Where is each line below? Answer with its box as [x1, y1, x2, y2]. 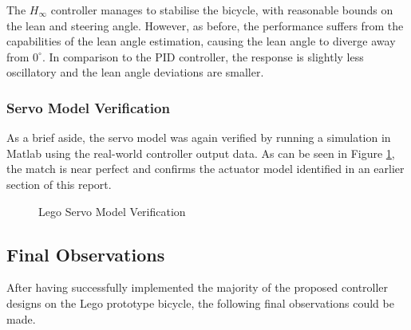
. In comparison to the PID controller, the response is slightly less [41, 48, 364, 65]
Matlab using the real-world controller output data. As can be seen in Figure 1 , [6, 144, 395, 161]
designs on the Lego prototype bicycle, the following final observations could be [6, 294, 394, 311]
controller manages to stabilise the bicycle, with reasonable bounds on [50, 2, 393, 18]
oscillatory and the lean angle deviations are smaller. [6, 64, 264, 81]
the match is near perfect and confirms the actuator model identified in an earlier [6, 160, 405, 177]
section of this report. [6, 175, 112, 192]
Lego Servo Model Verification [38, 202, 186, 219]
